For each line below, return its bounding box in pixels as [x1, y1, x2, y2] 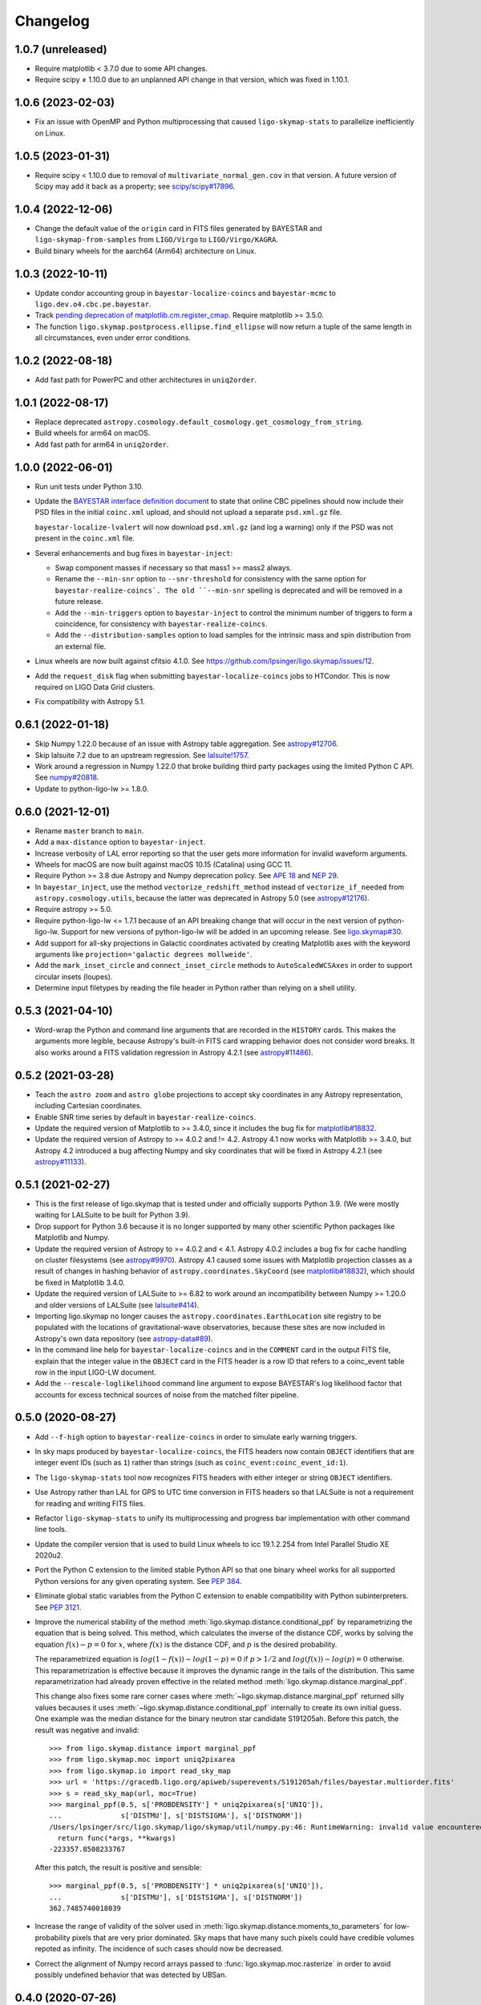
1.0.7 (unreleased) [14, 43, 107, 56]
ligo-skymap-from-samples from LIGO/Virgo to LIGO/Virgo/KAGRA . [34, 235, 278, 245]
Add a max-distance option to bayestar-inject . [34, 837, 206, 847]
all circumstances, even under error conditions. [34, 333, 192, 342]
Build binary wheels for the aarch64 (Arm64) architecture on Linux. [34, 245, 257, 256]
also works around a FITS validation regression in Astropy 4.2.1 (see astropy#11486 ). [34, 1047, 313, 1057]
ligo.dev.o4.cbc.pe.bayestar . [34, 299, 152, 309]
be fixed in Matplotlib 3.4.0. [34, 1278, 126, 1287]
